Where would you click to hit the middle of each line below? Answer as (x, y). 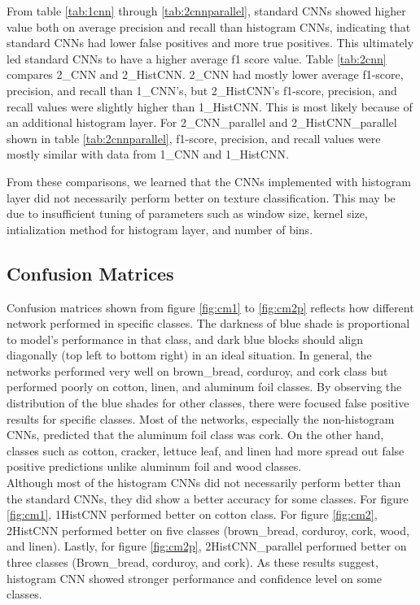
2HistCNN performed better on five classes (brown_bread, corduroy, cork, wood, (208, 530)
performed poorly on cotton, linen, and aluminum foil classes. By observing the (204, 387)
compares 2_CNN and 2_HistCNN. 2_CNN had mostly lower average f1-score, (205, 74)
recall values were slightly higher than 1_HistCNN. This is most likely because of (210, 106)
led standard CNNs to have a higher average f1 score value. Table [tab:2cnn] (197, 58)
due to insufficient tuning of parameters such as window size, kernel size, (187, 213)
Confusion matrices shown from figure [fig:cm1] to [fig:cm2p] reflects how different (210, 307)
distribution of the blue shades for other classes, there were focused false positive (208, 403)
